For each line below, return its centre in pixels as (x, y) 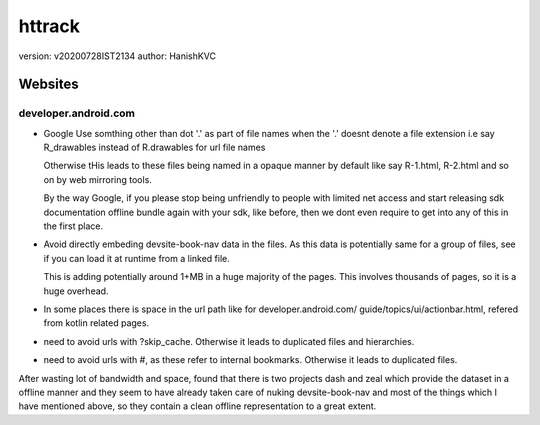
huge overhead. (76, 291)
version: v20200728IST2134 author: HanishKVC (117, 56)
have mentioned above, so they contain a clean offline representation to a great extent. (197, 406)
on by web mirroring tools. (97, 179)
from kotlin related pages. (96, 323)
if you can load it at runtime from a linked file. (136, 258)
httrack (49, 26)
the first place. (73, 226)
